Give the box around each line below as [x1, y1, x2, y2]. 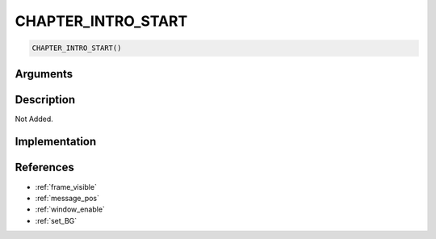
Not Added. [15, 114, 54, 124]
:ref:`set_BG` [35, 216, 78, 225]
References [15, 161, 74, 174]
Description [15, 93, 76, 107]
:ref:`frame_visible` [35, 182, 97, 191]
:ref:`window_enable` [35, 204, 105, 214]
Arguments [15, 67, 73, 81]
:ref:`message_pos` [35, 193, 100, 203]
